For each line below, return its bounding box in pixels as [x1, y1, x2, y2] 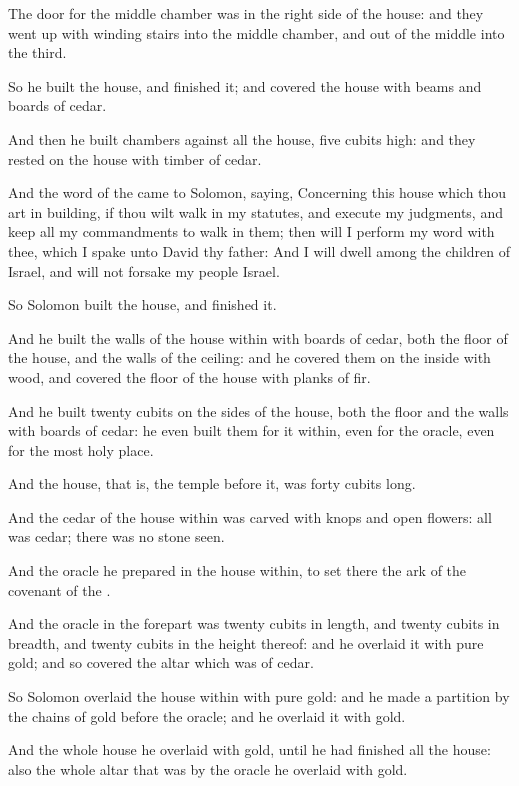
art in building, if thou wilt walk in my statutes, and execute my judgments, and [8, 201, 503, 222]
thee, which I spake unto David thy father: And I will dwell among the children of [8, 240, 511, 261]
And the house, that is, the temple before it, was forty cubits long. [8, 473, 416, 494]
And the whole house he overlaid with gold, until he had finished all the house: [8, 739, 491, 760]
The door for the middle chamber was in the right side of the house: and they [8, 3, 484, 23]
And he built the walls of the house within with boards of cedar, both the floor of [8, 327, 508, 348]
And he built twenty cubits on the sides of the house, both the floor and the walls [8, 400, 509, 421]
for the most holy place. [8, 439, 154, 460]
